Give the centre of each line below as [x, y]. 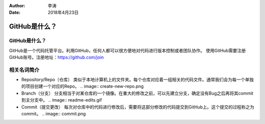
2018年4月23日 [63, 13]
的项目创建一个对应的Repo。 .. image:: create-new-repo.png [83, 86]
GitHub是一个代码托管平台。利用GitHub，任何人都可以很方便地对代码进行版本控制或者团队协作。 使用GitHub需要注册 [127, 50]
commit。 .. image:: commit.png [53, 114]
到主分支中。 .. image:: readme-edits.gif [62, 100]
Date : [15, 13]
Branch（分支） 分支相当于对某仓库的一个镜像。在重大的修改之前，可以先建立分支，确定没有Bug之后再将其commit [137, 93]
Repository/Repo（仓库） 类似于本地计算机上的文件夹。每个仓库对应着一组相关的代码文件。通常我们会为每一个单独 [138, 80]
